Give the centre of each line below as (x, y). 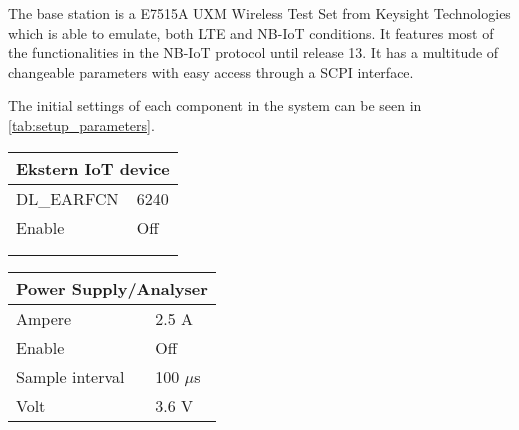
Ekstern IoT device (93, 168)
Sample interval (70, 376)
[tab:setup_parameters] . (81, 124)
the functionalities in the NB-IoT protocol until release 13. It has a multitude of (253, 52)
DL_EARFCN (67, 198)
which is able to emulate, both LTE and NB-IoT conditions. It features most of (251, 32)
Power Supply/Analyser (112, 288)
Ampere (44, 318)
